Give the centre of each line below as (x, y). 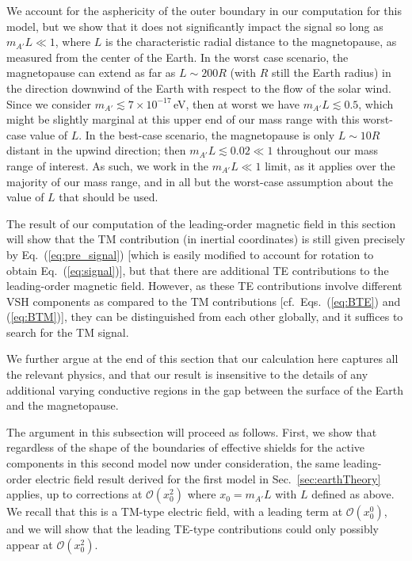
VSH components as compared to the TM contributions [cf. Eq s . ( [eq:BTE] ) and (204, 301)
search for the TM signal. (68, 332)
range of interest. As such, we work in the (108, 165)
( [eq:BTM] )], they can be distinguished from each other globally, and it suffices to (205, 317)
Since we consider (49, 103)
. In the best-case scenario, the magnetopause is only (207, 134)
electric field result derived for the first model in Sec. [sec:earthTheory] (208, 478)
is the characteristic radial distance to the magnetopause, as (251, 42)
